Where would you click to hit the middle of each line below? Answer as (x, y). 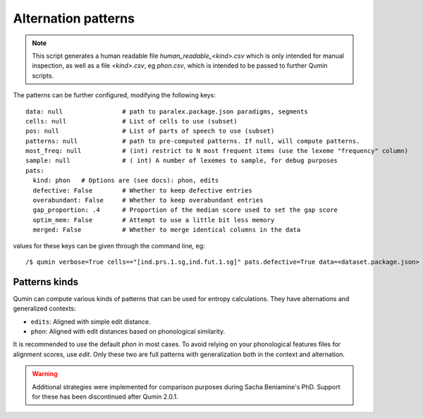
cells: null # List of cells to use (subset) (131, 121)
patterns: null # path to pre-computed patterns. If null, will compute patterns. (193, 141)
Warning (45, 374)
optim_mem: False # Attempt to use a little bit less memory (154, 220)
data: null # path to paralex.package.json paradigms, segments (167, 111)
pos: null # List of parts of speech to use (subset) (150, 131)
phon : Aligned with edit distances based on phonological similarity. (128, 332)
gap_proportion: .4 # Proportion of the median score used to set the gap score (185, 210)
